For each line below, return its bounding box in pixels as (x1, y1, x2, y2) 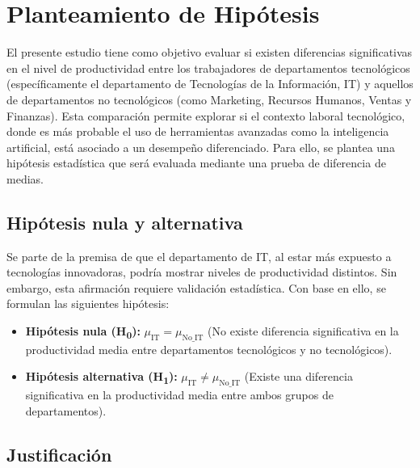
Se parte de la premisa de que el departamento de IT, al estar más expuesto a (6, 247, 392, 264)
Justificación (6, 441, 112, 466)
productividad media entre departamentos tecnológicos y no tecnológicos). (25, 340, 393, 357)
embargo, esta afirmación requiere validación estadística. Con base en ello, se (6, 279, 386, 296)
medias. (6, 170, 44, 187)
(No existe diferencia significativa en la (208, 323, 399, 339)
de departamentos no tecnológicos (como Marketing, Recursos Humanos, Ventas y (6, 91, 412, 108)
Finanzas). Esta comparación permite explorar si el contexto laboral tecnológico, (6, 107, 405, 124)
